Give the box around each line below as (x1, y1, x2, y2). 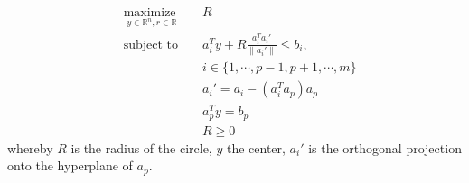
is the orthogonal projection (308, 138, 462, 157)
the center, (226, 138, 286, 157)
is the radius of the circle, (70, 138, 212, 157)
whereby (7, 138, 53, 157)
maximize (123, 6, 176, 20)
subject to (123, 38, 178, 51)
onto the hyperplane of (7, 156, 133, 175)
